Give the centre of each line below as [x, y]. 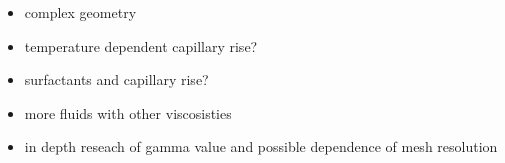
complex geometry [80, 12]
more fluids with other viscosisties [128, 112]
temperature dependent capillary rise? [141, 45]
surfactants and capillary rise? [116, 79]
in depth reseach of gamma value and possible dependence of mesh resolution [261, 146]
